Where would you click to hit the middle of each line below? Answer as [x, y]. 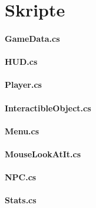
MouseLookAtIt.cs [43, 153]
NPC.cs [21, 177]
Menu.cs [22, 131]
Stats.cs [21, 200]
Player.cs [23, 85]
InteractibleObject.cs [48, 108]
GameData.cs [32, 38]
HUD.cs [21, 62]
